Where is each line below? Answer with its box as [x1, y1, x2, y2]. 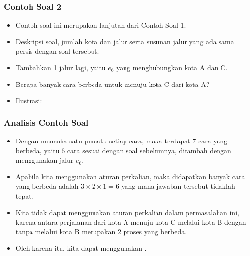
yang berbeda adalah [15, 181, 79, 191]
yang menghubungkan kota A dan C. [116, 62, 228, 72]
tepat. [15, 190, 33, 200]
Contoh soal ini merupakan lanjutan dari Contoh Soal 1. [15, 20, 186, 30]
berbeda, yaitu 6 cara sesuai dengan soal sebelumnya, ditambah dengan [15, 145, 231, 155]
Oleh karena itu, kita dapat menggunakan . [15, 243, 147, 253]
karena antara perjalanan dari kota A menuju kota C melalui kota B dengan [15, 217, 246, 227]
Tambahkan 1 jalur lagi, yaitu [15, 62, 106, 72]
